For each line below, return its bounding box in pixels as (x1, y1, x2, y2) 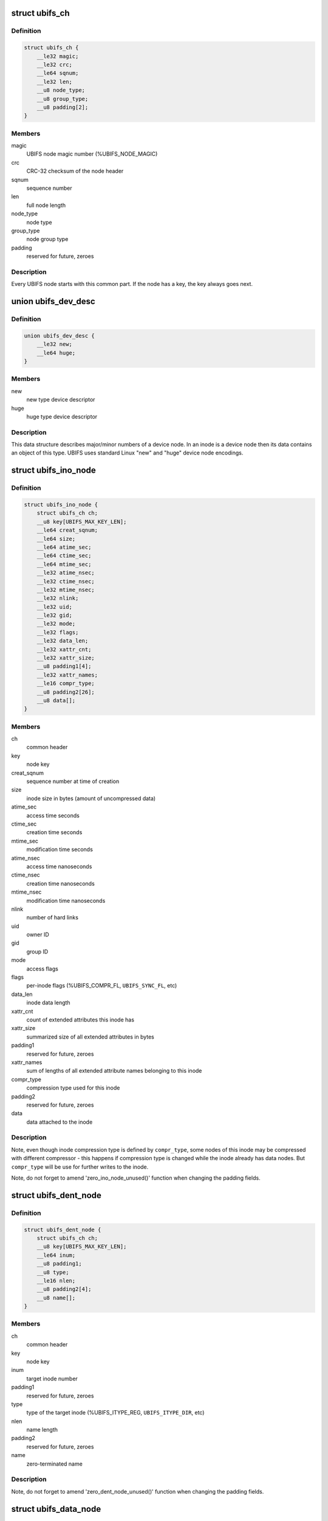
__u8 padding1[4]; (36, 663, 92, 670)
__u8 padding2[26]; (36, 688, 95, 695)
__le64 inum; (36, 1251, 76, 1259)
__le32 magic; (36, 52, 79, 60)
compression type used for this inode (26, 1084, 120, 1091)
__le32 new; (36, 341, 73, 348)
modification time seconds (26, 846, 94, 853)
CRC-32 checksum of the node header (26, 167, 124, 175)
